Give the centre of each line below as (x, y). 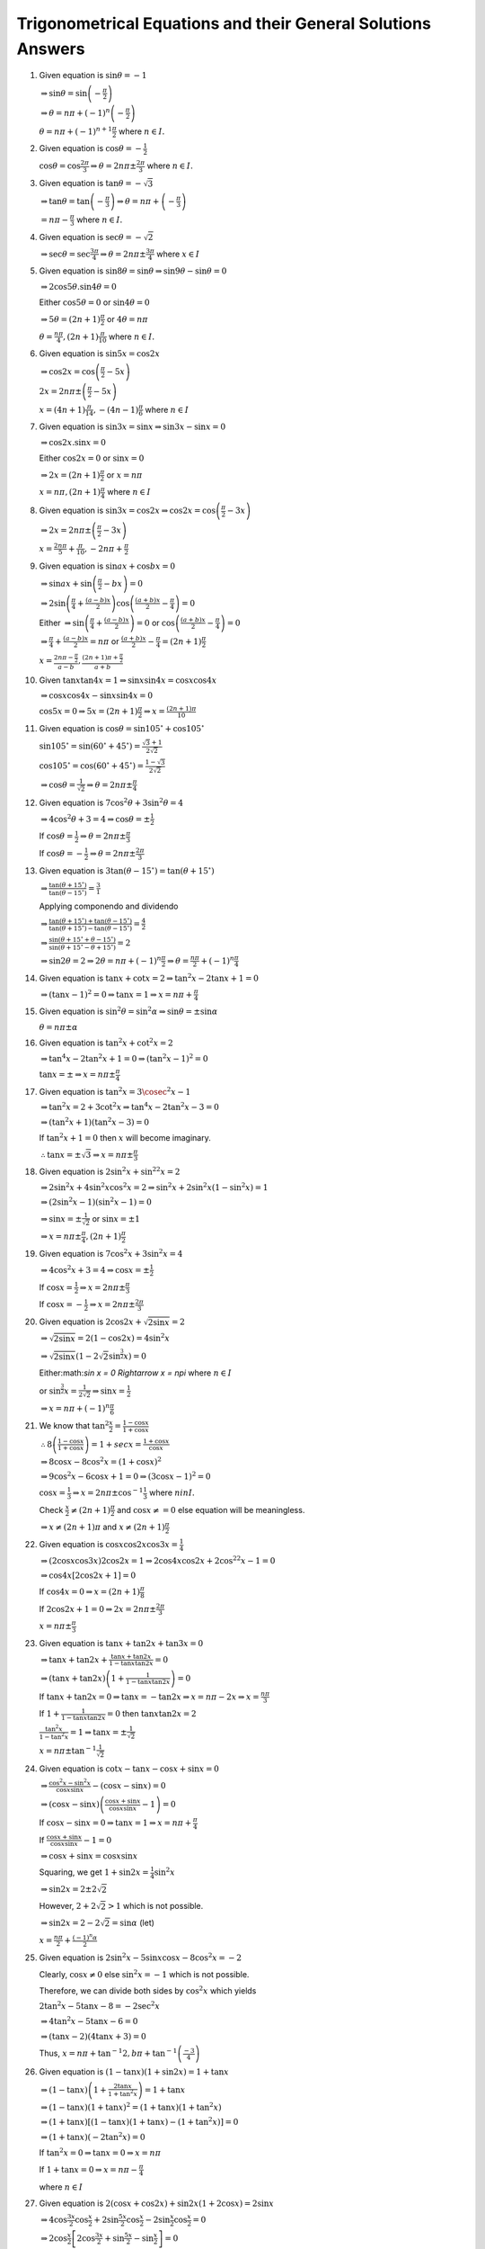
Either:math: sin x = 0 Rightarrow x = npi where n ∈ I (136, 1373)
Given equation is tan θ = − (91, 183)
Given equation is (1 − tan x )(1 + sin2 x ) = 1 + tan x (134, 2072)
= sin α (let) (133, 1923)
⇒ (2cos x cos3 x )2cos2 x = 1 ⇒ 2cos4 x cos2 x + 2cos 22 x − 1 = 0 (158, 1560)
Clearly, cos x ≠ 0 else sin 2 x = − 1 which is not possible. (144, 1974)
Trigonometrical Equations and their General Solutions (224, 23)
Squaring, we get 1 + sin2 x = (94, 1872)
